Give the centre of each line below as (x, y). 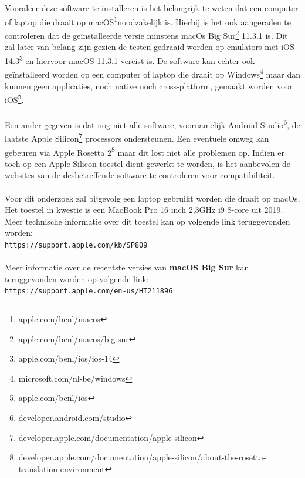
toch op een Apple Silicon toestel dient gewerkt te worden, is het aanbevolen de (148, 163)
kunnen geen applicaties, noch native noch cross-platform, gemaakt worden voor (149, 86)
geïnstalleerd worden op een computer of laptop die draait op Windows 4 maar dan (152, 73)
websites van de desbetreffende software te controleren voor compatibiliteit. (140, 175)
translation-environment (62, 468)
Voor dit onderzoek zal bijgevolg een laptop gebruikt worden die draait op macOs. (152, 198)
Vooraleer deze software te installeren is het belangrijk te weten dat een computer (152, 8)
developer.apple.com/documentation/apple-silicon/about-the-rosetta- (142, 457)
